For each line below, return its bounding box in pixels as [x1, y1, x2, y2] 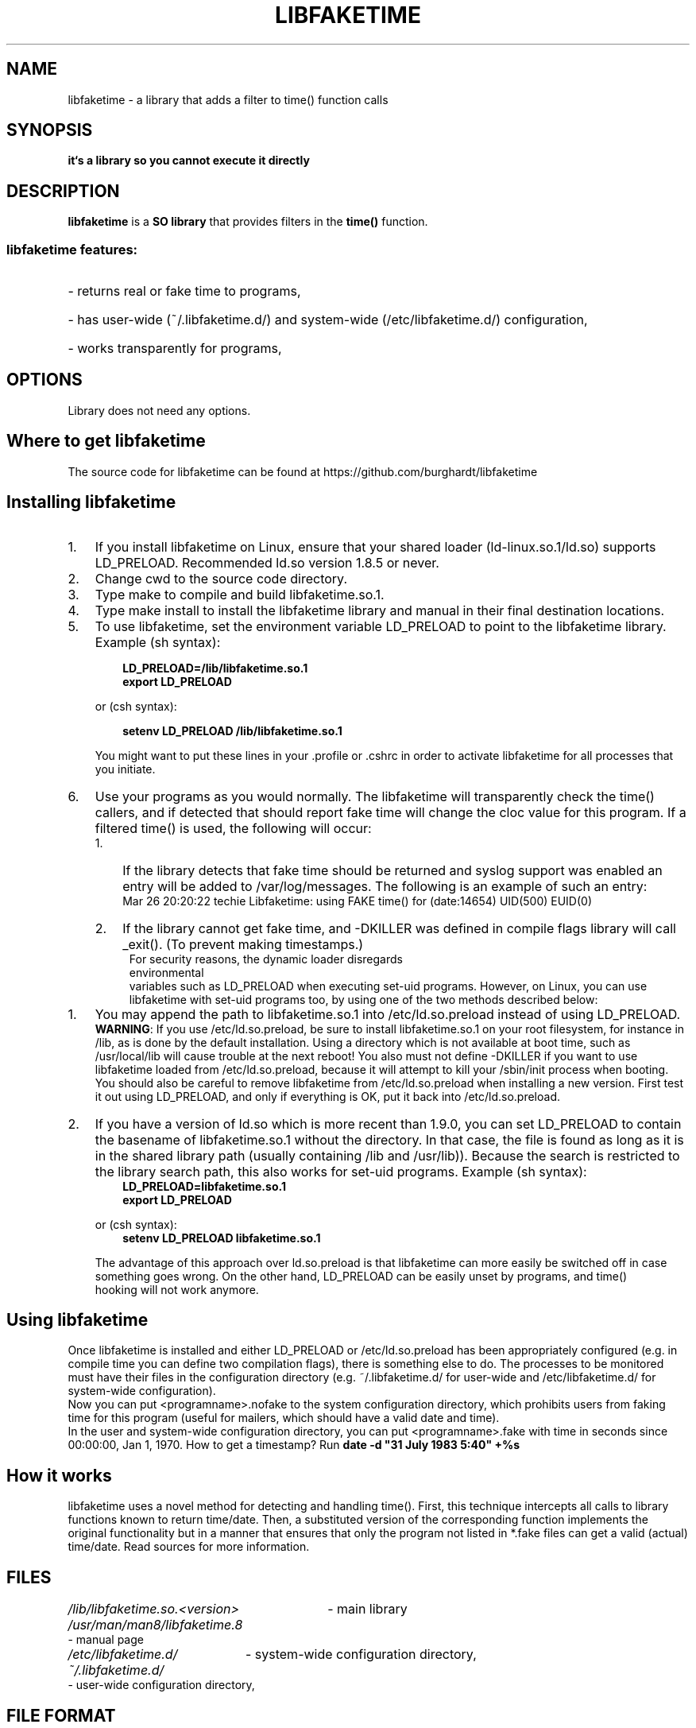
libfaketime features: [6, 241, 138, 258]
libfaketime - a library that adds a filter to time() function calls [68, 92, 389, 107]
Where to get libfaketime [6, 431, 206, 451]
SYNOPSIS [6, 120, 93, 141]
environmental [129, 965, 204, 979]
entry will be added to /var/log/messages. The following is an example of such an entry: [122, 878, 648, 894]
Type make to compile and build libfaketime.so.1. [95, 586, 385, 602]
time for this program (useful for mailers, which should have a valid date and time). [68, 1411, 500, 1425]
